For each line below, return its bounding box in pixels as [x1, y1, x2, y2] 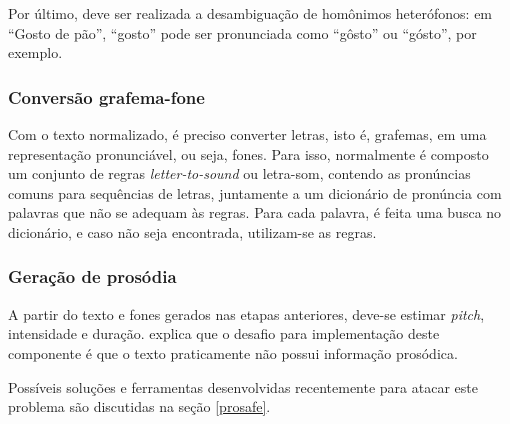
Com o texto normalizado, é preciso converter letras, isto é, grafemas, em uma [8, 124, 487, 144]
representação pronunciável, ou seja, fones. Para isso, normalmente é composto [8, 143, 489, 164]
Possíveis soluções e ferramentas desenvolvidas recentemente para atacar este [8, 376, 478, 397]
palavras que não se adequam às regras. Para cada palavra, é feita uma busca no [8, 202, 502, 223]
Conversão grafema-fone [8, 84, 205, 109]
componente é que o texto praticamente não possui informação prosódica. [8, 342, 458, 363]
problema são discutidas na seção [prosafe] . [8, 396, 271, 417]
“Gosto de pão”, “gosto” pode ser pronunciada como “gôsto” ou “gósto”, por [8, 22, 477, 43]
